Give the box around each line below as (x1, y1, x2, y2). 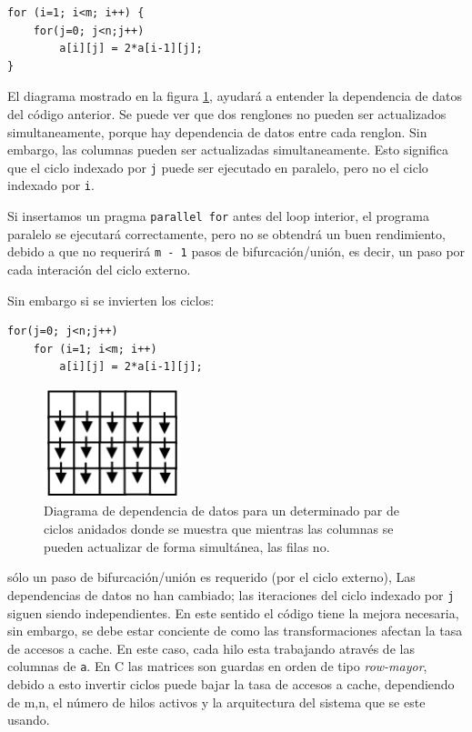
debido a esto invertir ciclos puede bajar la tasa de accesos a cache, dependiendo (7, 674, 455, 693)
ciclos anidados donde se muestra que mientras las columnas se (44, 519, 394, 538)
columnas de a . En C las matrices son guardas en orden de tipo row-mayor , (7, 657, 427, 676)
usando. (7, 710, 50, 729)
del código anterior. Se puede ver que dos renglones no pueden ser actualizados (7, 104, 447, 123)
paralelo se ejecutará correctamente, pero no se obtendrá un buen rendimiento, (7, 224, 446, 243)
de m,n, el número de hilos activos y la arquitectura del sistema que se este (7, 692, 426, 711)
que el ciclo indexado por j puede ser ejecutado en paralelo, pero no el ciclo (7, 157, 428, 176)
